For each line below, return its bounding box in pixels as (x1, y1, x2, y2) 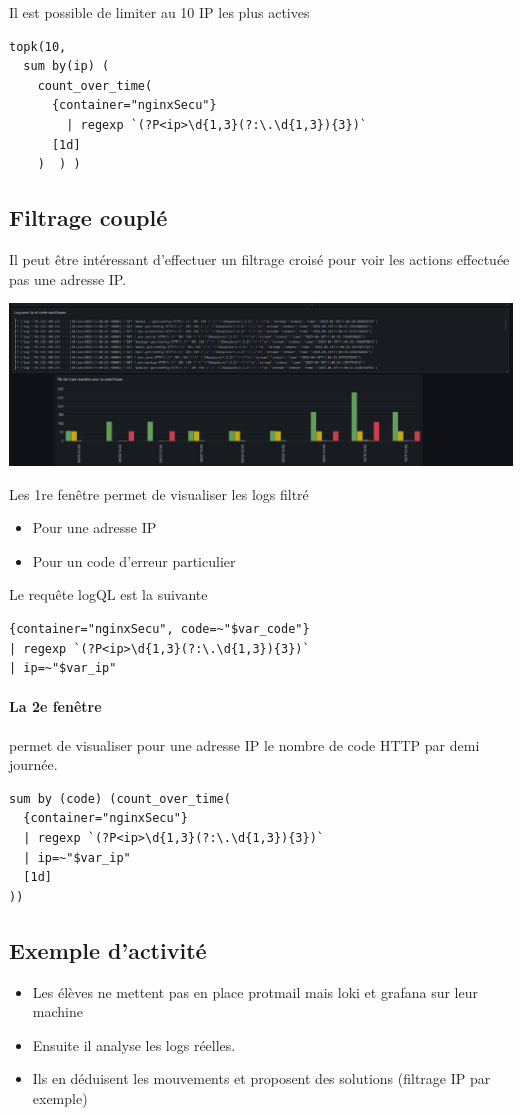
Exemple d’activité (9, 934, 207, 965)
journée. (9, 754, 58, 775)
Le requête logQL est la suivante (9, 584, 208, 605)
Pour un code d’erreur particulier (32, 550, 236, 571)
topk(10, (9, 39, 67, 54)
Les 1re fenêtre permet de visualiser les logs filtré (9, 483, 309, 504)
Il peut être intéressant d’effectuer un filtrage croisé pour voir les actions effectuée (9, 248, 510, 269)
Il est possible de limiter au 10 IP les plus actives (9, 2, 310, 22)
